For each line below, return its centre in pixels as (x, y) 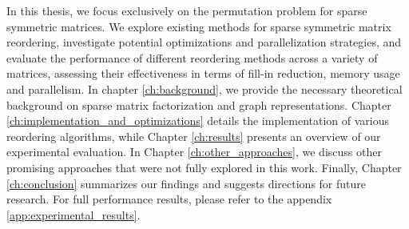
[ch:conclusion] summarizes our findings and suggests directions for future (187, 183)
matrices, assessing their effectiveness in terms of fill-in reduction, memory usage (203, 73)
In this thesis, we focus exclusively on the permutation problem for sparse (187, 10)
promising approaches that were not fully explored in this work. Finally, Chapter (204, 167)
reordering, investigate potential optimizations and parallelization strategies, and (204, 42)
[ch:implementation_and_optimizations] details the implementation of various (198, 121)
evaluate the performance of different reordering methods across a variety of (192, 57)
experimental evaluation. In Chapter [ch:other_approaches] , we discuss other (194, 152)
